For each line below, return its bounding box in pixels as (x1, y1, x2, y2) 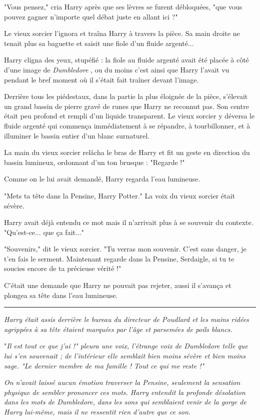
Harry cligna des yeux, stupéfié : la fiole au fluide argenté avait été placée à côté (4, 54, 249, 65)
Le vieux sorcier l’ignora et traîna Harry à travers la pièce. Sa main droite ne (4, 28, 240, 38)
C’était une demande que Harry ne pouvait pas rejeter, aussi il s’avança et (4, 280, 231, 290)
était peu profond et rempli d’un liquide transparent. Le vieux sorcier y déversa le (4, 110, 255, 121)
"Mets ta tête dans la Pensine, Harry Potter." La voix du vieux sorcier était (4, 190, 235, 200)
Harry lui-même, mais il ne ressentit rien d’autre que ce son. (4, 406, 191, 416)
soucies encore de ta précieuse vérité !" (4, 263, 121, 273)
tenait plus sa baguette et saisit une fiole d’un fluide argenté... (4, 37, 194, 48)
